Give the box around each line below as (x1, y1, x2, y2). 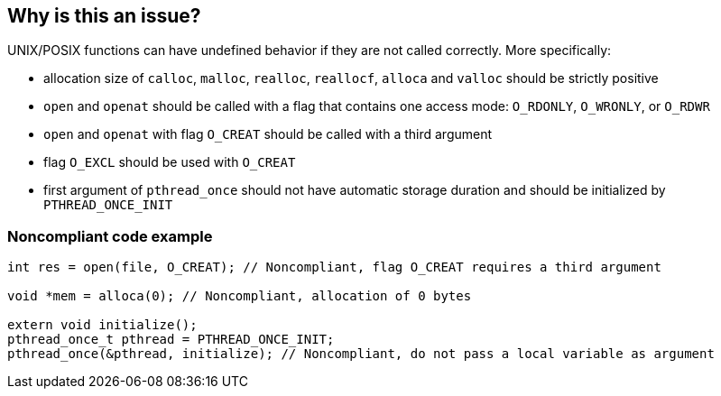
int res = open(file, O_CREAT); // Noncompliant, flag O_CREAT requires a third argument (7, 260, 661, 275)
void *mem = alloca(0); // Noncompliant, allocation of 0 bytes (7, 289, 472, 304)
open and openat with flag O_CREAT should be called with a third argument (43, 126, 493, 143)
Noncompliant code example (7, 226, 213, 245)
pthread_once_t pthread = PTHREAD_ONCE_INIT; (7, 332, 335, 347)
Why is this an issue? (7, 5, 201, 27)
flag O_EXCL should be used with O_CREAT (43, 154, 296, 170)
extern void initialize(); (7, 318, 198, 333)
